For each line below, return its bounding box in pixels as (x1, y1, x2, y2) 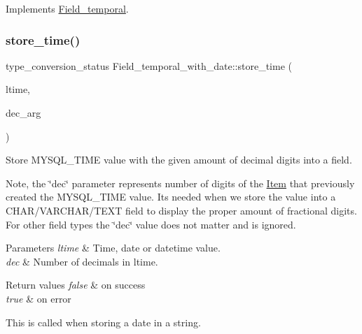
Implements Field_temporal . (6, 1, 129, 15)
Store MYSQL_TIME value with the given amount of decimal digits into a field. (6, 152, 352, 167)
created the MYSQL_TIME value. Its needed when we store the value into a (6, 189, 336, 204)
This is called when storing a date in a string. (6, 314, 201, 329)
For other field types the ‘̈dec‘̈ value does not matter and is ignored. (6, 217, 296, 231)
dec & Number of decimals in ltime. (6, 254, 158, 268)
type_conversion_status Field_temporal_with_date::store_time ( (6, 58, 292, 73)
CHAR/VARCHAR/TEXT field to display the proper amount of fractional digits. (6, 203, 357, 217)
